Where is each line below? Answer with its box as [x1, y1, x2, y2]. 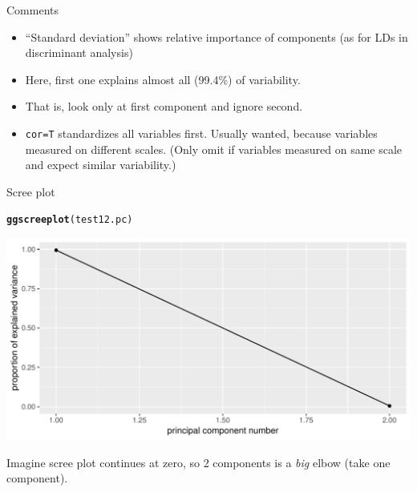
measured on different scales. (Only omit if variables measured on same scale [25, 140, 403, 157]
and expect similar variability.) [25, 156, 176, 173]
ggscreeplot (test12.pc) [6, 214, 133, 226]
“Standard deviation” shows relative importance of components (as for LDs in [25, 28, 408, 45]
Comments [6, 2, 59, 18]
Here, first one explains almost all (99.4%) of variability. [25, 71, 301, 87]
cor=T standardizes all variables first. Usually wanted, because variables [25, 124, 378, 141]
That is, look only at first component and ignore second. [25, 98, 303, 115]
